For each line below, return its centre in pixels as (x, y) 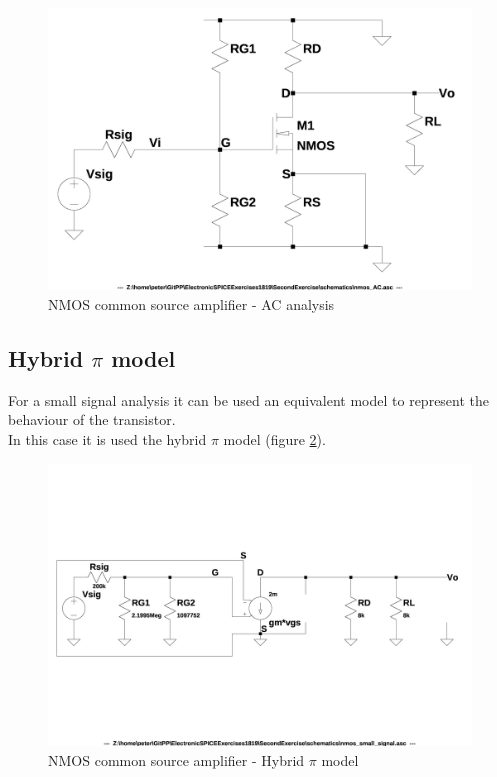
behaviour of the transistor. (92, 419)
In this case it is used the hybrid (107, 438)
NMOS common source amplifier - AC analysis (191, 303)
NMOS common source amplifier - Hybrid (176, 759)
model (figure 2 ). (274, 438)
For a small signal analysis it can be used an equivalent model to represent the (249, 399)
